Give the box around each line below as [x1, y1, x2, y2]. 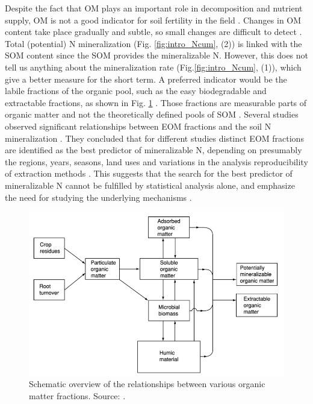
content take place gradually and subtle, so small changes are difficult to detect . [5, 25, 302, 38]
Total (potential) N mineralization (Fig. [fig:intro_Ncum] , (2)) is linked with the [5, 37, 302, 49]
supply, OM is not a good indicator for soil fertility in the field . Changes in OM [5, 13, 302, 26]
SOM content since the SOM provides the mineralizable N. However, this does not [5, 49, 309, 62]
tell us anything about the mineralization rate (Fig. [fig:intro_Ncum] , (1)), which [5, 60, 302, 73]
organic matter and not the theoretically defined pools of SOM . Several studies [5, 108, 299, 121]
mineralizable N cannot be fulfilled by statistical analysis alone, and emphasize [5, 178, 295, 191]
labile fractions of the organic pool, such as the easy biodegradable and [5, 84, 267, 97]
